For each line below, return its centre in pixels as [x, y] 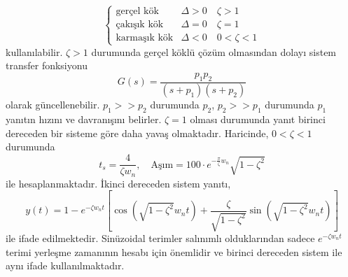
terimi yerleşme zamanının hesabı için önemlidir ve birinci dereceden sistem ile [174, 251]
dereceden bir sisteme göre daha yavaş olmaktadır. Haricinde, [137, 133]
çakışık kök [140, 25]
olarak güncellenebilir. [53, 105]
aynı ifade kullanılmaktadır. [65, 265]
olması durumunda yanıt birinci [258, 119]
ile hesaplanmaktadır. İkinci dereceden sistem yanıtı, [118, 183]
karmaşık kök [145, 38]
